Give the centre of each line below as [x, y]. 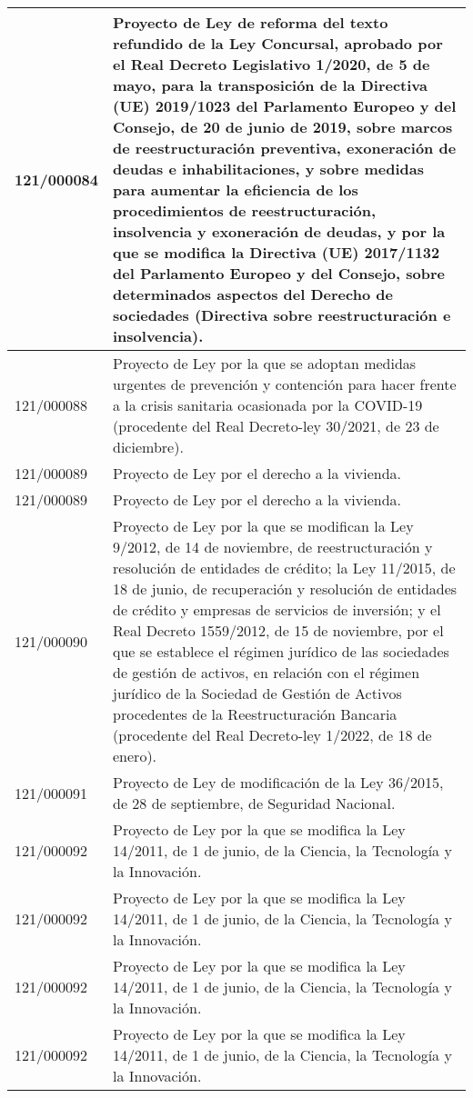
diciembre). [148, 447]
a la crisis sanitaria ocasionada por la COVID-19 [268, 405]
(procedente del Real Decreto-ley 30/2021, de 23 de [276, 426]
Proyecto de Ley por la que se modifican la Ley [263, 526]
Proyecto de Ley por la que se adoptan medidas [265, 363]
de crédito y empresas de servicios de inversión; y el [277, 609]
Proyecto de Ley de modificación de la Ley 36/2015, [278, 782]
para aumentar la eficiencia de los [236, 190]
